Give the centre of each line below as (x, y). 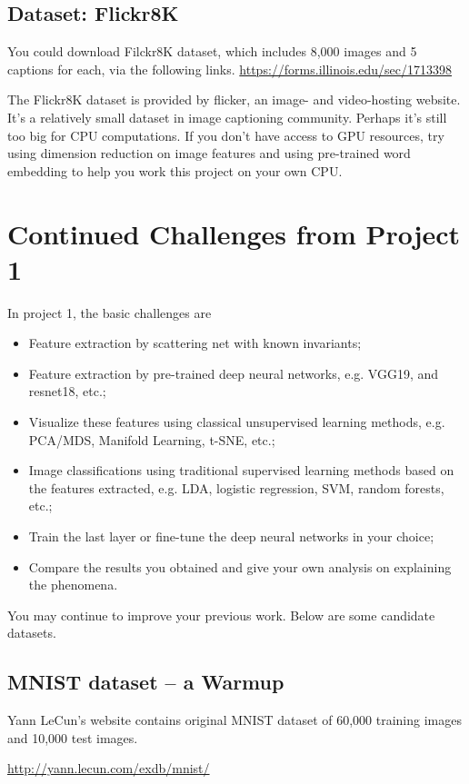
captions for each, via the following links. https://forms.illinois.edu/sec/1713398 (230, 69)
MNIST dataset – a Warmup (146, 682)
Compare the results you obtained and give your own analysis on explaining (240, 566)
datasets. (32, 633)
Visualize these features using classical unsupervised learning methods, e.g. (237, 422)
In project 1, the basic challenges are (110, 312)
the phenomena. (73, 585)
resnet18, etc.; (67, 391)
